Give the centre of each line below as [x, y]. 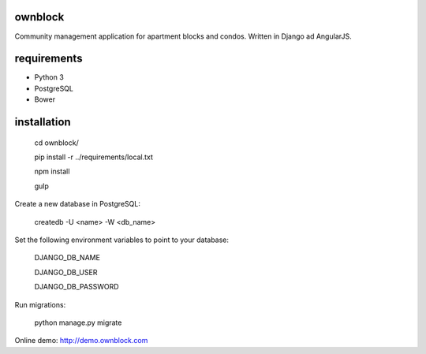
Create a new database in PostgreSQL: [78, 204]
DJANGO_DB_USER [66, 272]
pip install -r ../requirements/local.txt [94, 157]
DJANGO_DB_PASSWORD [77, 287]
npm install [52, 171]
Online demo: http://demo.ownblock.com [81, 341]
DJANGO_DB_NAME [67, 258]
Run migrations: [40, 304]
